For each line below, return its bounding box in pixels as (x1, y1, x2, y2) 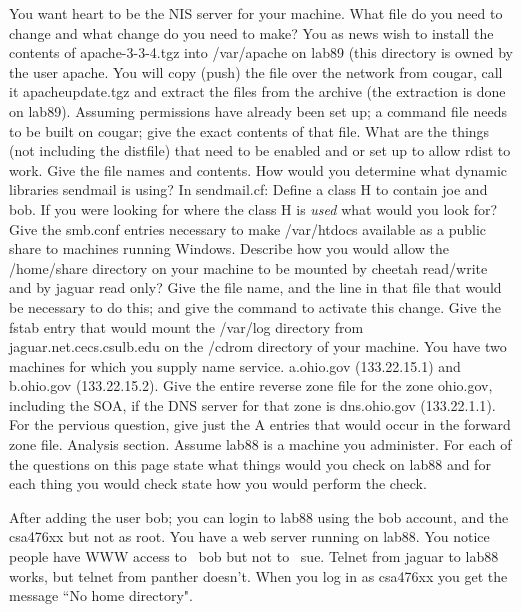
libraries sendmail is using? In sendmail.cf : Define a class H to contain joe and (9, 179, 488, 200)
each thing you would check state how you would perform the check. (9, 473, 427, 494)
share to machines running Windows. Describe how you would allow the (9, 238, 450, 259)
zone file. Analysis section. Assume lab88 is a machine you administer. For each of (9, 434, 512, 455)
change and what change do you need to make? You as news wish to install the (9, 22, 494, 43)
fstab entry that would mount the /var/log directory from (9, 316, 364, 337)
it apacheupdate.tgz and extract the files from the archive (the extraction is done (9, 81, 506, 102)
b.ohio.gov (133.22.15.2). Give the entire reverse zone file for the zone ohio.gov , (9, 375, 493, 396)
